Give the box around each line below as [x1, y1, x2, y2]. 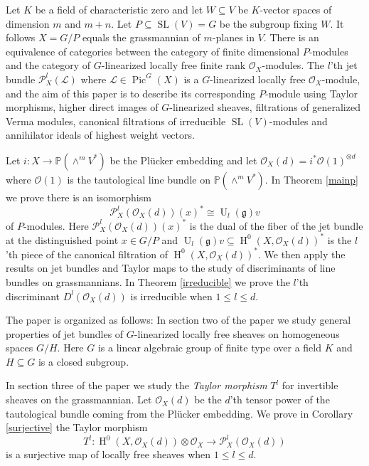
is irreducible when [130, 288, 213, 303]
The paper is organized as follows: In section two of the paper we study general [6, 312, 351, 327]
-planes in [212, 30, 255, 45]
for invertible [282, 378, 338, 393]
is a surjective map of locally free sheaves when [6, 447, 211, 462]
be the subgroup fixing [219, 16, 318, 31]
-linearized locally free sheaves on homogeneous [134, 326, 340, 341]
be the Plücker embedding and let [109, 152, 257, 167]
